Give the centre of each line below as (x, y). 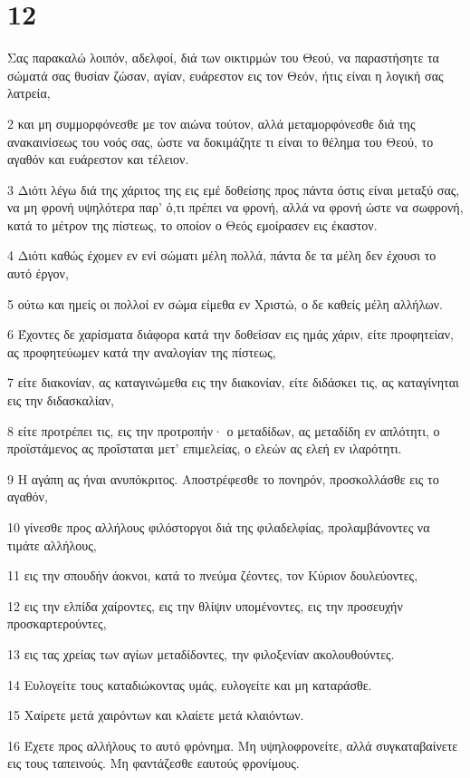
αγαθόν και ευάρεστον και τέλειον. (98, 159)
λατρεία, (29, 93)
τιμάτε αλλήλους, (52, 545)
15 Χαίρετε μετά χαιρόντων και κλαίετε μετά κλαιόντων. (156, 715)
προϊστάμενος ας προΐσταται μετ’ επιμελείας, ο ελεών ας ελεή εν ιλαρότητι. (205, 448)
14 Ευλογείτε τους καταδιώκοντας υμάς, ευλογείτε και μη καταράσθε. (190, 684)
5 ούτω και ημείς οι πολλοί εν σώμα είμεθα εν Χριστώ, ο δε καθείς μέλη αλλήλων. (225, 303)
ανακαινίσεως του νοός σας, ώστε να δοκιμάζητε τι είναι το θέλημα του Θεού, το (221, 141)
